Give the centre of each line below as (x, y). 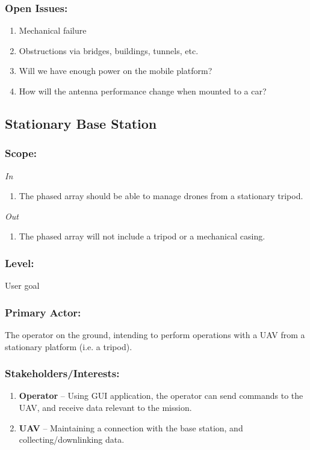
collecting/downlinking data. (72, 439)
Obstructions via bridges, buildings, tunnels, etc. (109, 50)
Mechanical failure (53, 30)
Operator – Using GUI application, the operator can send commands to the (161, 396)
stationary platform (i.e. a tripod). (69, 346)
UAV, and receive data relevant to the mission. (105, 407)
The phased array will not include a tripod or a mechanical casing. (142, 236)
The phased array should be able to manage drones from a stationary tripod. (161, 196)
